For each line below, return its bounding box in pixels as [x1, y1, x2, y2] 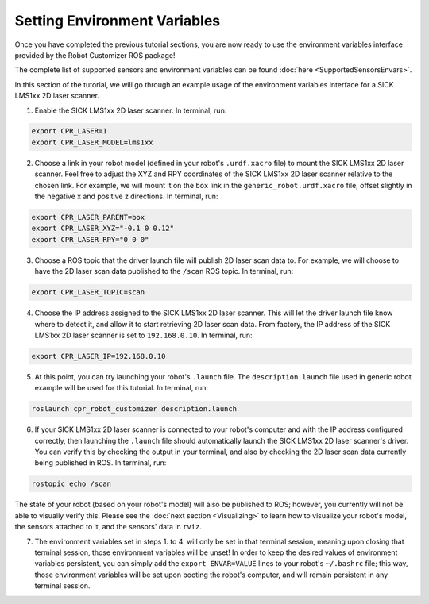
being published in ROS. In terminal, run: [34, 458, 167, 467]
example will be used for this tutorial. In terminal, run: [34, 383, 208, 393]
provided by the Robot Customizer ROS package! [14, 50, 176, 60]
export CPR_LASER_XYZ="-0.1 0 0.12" [31, 224, 175, 233]
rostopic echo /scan [31, 479, 111, 488]
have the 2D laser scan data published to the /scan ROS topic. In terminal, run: [34, 267, 294, 276]
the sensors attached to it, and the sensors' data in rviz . [14, 522, 203, 532]
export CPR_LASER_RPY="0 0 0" [31, 235, 149, 244]
